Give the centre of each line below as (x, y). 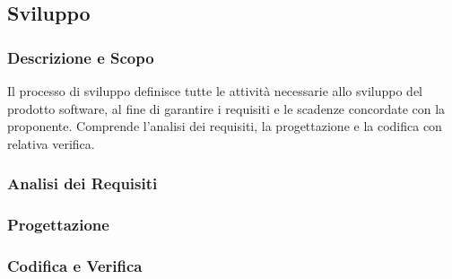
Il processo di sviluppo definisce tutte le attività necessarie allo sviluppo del (215, 91)
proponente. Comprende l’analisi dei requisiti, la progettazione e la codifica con (225, 126)
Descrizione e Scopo (81, 57)
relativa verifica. (51, 143)
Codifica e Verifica (75, 265)
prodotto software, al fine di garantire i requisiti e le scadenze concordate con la (226, 108)
